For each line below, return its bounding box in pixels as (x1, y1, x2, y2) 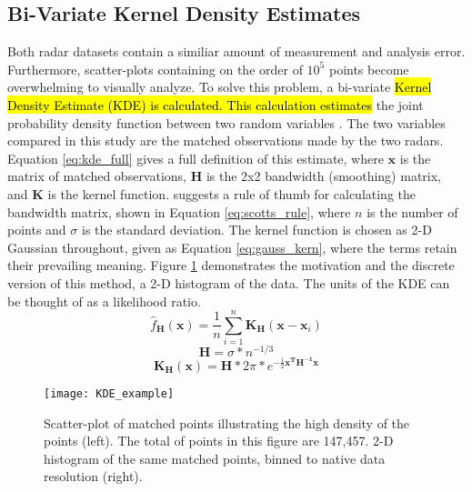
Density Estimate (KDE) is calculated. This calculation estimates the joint (7, 95, 424, 114)
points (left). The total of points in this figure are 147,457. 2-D (44, 431, 394, 450)
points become (328, 59, 409, 78)
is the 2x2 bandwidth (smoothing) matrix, (206, 166, 442, 186)
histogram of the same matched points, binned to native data (44, 448, 386, 467)
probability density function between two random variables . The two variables (7, 113, 446, 132)
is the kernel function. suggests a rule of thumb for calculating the (47, 184, 417, 203)
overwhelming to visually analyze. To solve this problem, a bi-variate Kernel (7, 77, 432, 96)
